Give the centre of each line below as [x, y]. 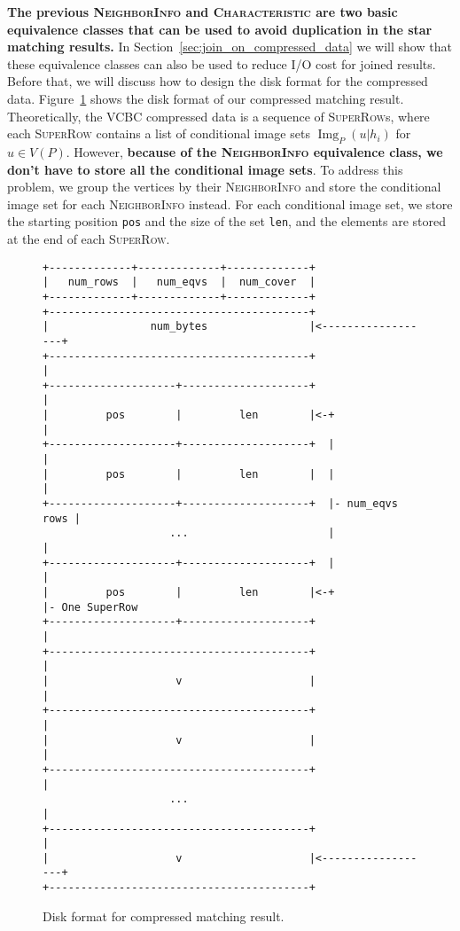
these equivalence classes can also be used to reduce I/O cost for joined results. [222, 63]
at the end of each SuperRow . [89, 238]
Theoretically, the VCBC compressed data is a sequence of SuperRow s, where [218, 116]
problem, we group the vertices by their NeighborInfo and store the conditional [224, 187]
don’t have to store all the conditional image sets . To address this [205, 169]
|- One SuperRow [90, 607]
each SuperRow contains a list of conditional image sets [159, 133]
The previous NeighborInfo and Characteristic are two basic [203, 12]
